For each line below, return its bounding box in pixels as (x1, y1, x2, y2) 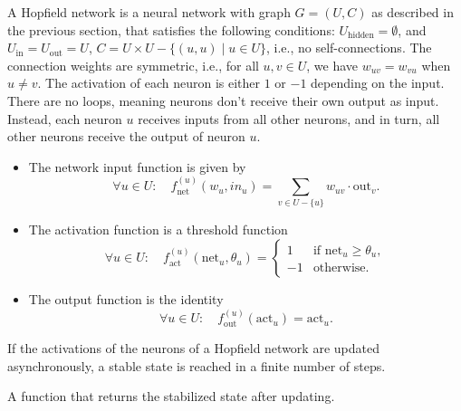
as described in (371, 3, 454, 21)
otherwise (312, 262, 366, 275)
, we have (306, 55, 359, 74)
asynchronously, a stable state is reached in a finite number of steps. (7, 356, 386, 375)
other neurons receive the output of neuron (7, 127, 245, 146)
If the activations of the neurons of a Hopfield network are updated (7, 338, 379, 357)
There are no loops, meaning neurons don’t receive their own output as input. (7, 91, 439, 110)
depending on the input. (311, 73, 445, 92)
